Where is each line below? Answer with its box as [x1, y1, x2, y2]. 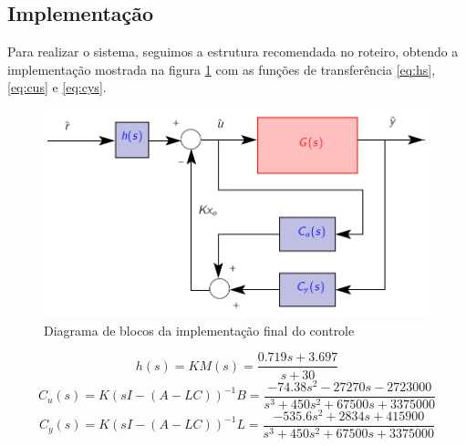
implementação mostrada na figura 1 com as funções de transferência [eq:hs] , [7, 59, 436, 78]
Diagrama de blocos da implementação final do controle [44, 320, 355, 339]
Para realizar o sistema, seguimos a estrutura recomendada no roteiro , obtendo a [7, 42, 459, 61]
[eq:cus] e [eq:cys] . [7, 78, 107, 97]
